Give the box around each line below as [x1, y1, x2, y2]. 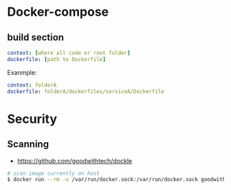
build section [7, 32, 64, 43]
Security [7, 111, 57, 127]
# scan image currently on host [7, 169, 100, 177]
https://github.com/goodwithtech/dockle [16, 156, 133, 165]
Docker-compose [7, 4, 109, 20]
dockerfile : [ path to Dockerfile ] [7, 56, 107, 62]
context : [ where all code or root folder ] [7, 49, 131, 56]
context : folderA [7, 82, 57, 88]
